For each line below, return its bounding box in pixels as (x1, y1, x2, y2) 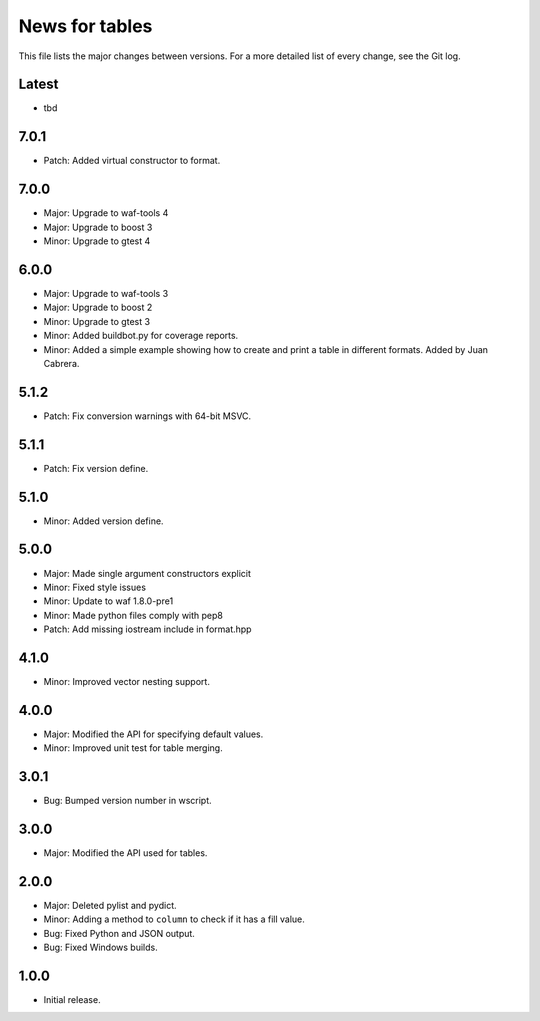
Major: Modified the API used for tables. (43, 847, 208, 859)
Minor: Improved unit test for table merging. (43, 742, 224, 754)
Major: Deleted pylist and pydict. (43, 900, 177, 912)
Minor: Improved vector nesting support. (43, 676, 210, 687)
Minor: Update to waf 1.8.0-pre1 (43, 595, 174, 607)
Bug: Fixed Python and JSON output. (43, 927, 195, 939)
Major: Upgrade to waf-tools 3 (43, 287, 169, 299)
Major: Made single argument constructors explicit (43, 567, 252, 579)
